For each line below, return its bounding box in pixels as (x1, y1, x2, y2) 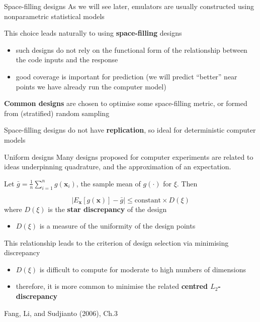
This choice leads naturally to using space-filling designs (4, 28, 182, 38)
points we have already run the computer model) (16, 81, 166, 91)
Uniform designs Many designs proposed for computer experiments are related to (4, 151, 253, 162)
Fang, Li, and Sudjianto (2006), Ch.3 (4, 307, 118, 318)
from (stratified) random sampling (4, 108, 110, 118)
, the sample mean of (76, 178, 141, 188)
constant (134, 196, 161, 204)
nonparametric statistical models (4, 11, 105, 21)
